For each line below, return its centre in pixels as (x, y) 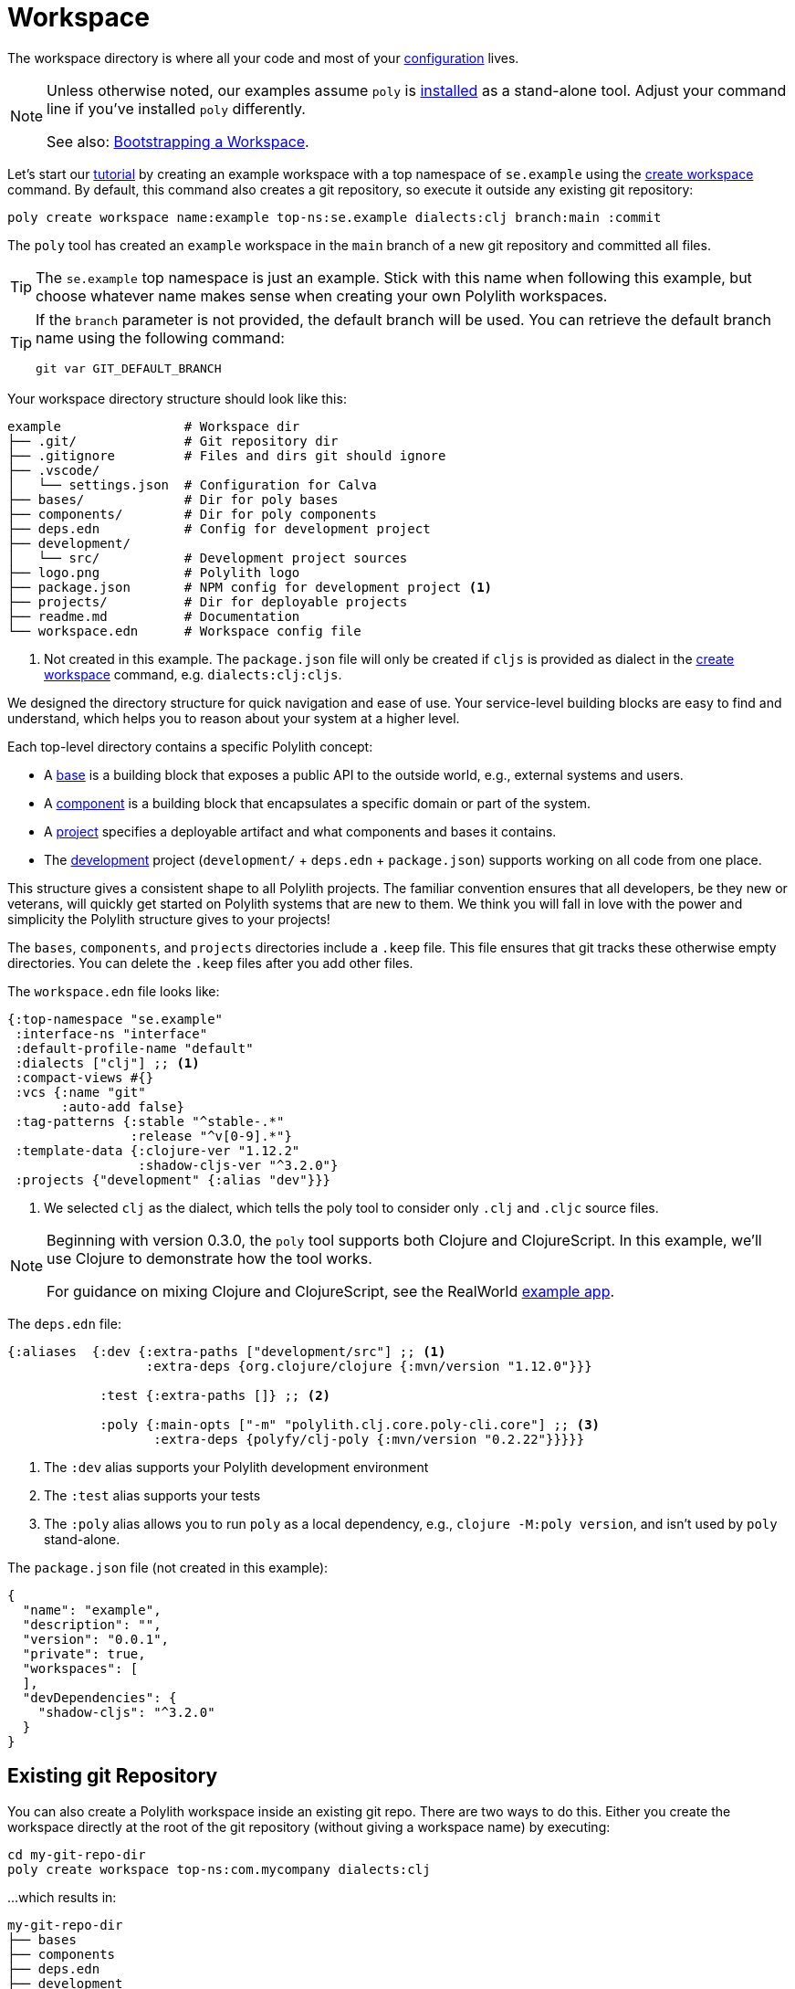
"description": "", (92, 1624)
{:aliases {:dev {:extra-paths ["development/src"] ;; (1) (227, 1351)
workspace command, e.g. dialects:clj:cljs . (193, 674)
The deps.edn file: (64, 1323)
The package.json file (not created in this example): (168, 1567)
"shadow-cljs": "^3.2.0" (126, 1712)
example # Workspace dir (154, 426)
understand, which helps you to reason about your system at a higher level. (234, 718)
